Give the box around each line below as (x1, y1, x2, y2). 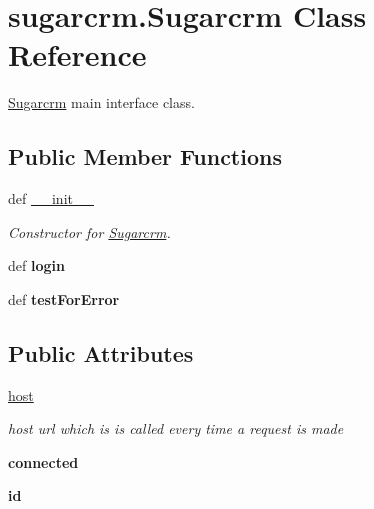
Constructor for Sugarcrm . (8, 221, 171, 242)
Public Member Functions (8, 141, 282, 172)
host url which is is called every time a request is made (8, 418, 344, 439)
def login (8, 255, 65, 276)
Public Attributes (8, 337, 194, 368)
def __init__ (8, 188, 94, 209)
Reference (8, 34, 147, 75)
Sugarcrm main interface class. (8, 92, 195, 113)
